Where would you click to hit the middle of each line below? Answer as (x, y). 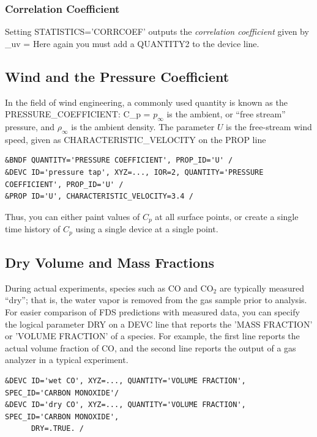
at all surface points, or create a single (227, 216)
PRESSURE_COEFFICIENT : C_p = (78, 114)
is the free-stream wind (269, 127)
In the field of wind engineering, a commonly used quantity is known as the (146, 102)
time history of (33, 229)
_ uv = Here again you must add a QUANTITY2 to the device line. (132, 43)
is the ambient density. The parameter (143, 127)
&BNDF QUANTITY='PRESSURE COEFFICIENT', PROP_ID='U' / (119, 160)
